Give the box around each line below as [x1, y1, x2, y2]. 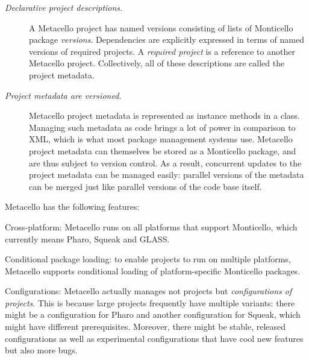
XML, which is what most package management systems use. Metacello [29, 133, 293, 145]
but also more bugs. [5, 344, 78, 356]
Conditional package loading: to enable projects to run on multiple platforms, [5, 253, 291, 265]
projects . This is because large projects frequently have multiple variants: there [5, 296, 295, 309]
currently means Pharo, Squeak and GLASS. [5, 232, 170, 245]
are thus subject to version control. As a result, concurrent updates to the [29, 156, 302, 169]
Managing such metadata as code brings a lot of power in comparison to [29, 121, 296, 133]
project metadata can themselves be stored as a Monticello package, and [29, 144, 296, 157]
